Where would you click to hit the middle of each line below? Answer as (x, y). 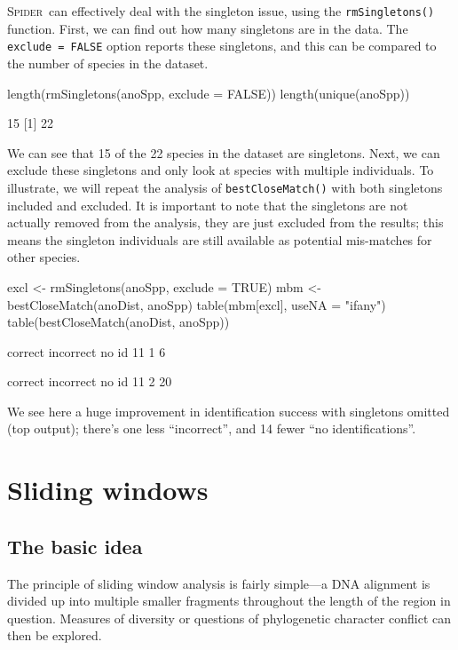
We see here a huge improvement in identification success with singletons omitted (229, 411)
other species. (44, 257)
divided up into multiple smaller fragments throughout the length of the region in (229, 601)
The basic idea (75, 546)
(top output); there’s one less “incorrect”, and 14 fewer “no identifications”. (212, 428)
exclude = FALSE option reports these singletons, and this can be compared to (222, 46)
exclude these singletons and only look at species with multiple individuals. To (221, 170)
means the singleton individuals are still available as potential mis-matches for (220, 239)
